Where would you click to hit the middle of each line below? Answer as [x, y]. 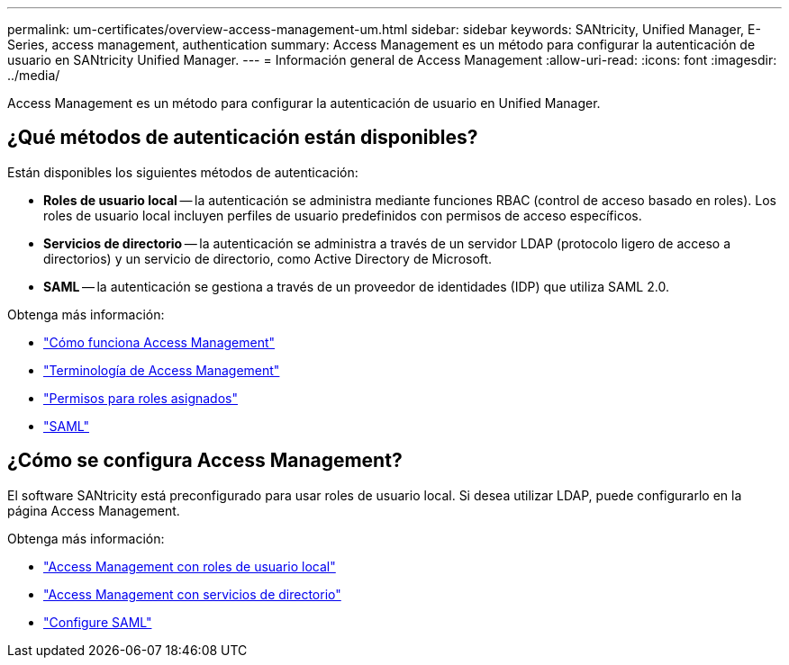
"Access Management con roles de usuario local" [190, 566]
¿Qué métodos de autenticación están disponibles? [243, 138]
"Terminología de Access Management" [162, 370]
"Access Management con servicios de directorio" [192, 594]
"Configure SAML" [98, 622]
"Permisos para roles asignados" [141, 398]
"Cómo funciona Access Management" [159, 342]
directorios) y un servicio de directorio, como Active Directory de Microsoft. [268, 258]
